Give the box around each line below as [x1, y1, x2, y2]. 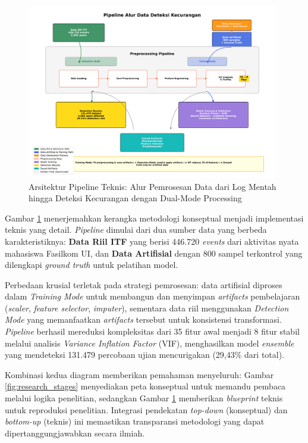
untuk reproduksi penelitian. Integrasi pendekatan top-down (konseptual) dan [5, 403, 288, 416]
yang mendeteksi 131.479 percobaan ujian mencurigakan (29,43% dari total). [5, 348, 285, 361]
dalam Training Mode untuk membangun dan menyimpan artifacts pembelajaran [5, 290, 300, 302]
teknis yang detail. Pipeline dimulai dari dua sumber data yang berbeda [5, 223, 267, 236]
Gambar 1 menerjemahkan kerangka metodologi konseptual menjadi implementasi [5, 211, 304, 224]
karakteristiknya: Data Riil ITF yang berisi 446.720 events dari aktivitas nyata [5, 235, 299, 247]
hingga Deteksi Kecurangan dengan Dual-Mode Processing [29, 192, 242, 204]
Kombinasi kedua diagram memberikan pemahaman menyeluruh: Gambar [5, 368, 274, 380]
